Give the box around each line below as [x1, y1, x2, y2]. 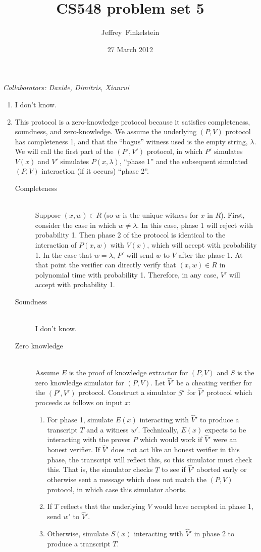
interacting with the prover [47, 434, 131, 445]
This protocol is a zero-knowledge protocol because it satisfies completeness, [15, 116, 250, 127]
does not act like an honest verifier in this [111, 444, 240, 455]
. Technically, [138, 424, 179, 435]
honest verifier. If [47, 444, 100, 455]
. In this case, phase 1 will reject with [137, 219, 253, 230]
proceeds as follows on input [35, 397, 123, 408]
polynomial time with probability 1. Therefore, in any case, [35, 269, 219, 280]
